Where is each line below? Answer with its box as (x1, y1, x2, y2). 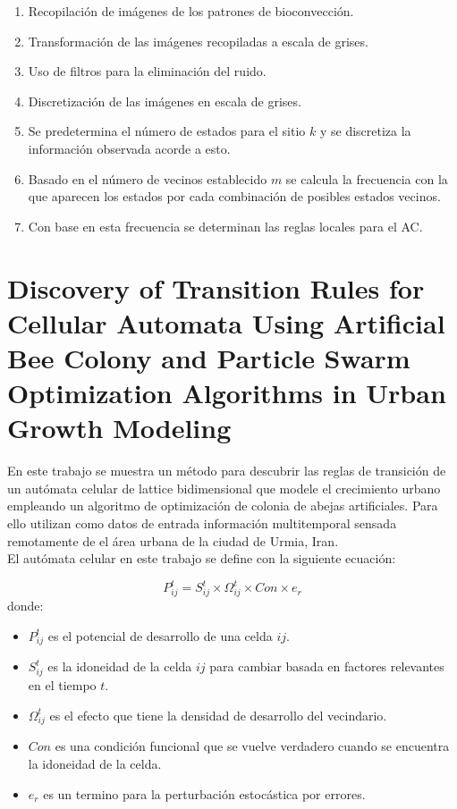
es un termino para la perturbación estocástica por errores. (43, 784, 366, 803)
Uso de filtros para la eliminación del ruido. (28, 62, 267, 80)
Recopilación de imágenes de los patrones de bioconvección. (28, 2, 354, 20)
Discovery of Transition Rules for (7, 269, 425, 306)
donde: (7, 596, 44, 615)
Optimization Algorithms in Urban (7, 375, 446, 411)
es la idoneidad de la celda (47, 657, 192, 676)
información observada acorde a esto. (28, 139, 231, 157)
